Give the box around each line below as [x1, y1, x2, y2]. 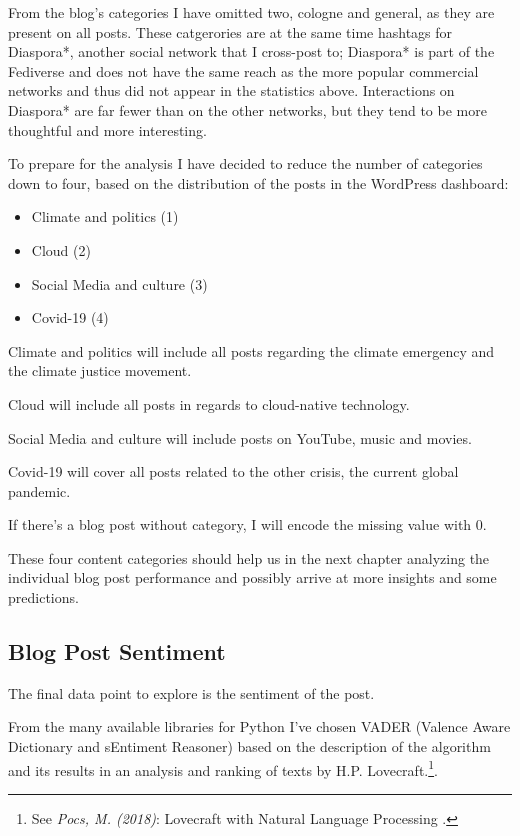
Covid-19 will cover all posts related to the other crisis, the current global [8, 461, 459, 482]
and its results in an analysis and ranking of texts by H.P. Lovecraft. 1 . [8, 756, 438, 780]
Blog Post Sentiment [8, 636, 226, 667]
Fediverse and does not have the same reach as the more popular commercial [8, 60, 479, 81]
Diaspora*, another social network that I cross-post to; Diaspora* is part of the [8, 41, 495, 62]
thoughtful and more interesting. [8, 119, 207, 140]
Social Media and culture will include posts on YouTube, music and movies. [8, 427, 472, 448]
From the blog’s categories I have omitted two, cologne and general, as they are [8, 2, 495, 22]
